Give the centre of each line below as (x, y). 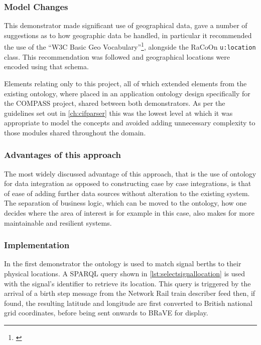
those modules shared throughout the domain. (75, 132)
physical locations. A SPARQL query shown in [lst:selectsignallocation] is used (125, 274)
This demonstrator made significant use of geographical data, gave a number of (126, 25)
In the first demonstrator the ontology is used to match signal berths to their (123, 264)
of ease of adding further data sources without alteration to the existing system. (127, 193)
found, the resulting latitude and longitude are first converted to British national (128, 303)
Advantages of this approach (63, 155)
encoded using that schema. (46, 66)
